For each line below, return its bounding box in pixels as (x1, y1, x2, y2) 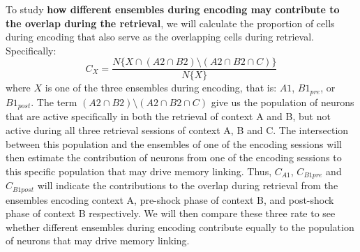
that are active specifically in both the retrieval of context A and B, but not (6, 109, 331, 124)
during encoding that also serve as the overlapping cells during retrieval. (6, 29, 314, 44)
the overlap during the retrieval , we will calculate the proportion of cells (6, 15, 335, 30)
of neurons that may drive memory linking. (6, 233, 190, 248)
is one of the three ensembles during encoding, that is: (45, 80, 277, 95)
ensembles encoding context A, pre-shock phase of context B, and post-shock (6, 192, 334, 207)
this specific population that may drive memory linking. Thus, (6, 163, 272, 178)
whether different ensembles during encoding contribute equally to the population (6, 219, 354, 234)
